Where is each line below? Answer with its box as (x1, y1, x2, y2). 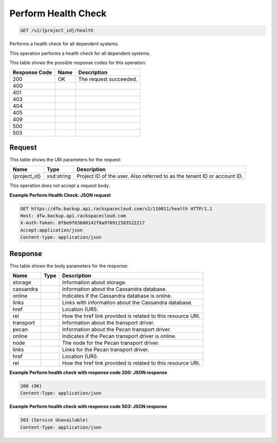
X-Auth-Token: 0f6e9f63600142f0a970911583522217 (20, 220, 145, 226)
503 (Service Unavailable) (20, 417, 88, 423)
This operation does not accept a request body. (9, 182, 110, 189)
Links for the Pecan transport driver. (62, 346, 149, 353)
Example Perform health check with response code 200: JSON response (9, 369, 168, 376)
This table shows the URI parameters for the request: (9, 156, 122, 162)
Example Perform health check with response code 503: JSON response (9, 404, 167, 410)
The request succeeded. (78, 76, 138, 83)
